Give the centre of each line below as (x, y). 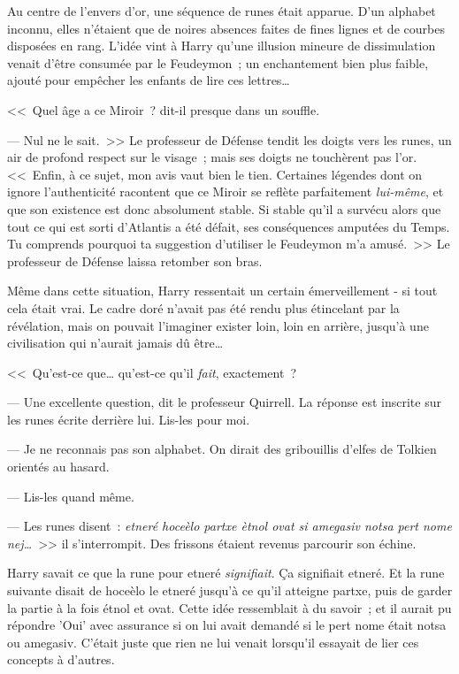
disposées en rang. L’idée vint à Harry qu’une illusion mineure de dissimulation (222, 46)
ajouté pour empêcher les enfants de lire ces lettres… (149, 80)
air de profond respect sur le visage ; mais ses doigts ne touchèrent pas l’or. (212, 157)
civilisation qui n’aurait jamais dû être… (115, 343)
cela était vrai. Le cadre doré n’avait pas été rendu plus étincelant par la (203, 307)
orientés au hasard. (58, 467)
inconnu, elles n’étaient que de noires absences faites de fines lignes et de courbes (226, 28)
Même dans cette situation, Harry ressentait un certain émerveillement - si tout (222, 291)
